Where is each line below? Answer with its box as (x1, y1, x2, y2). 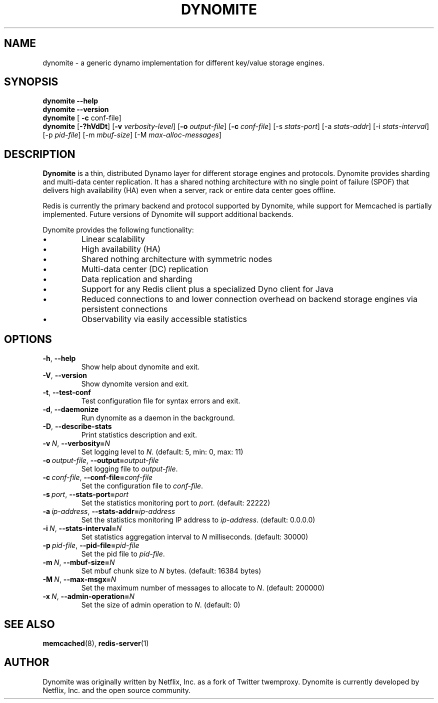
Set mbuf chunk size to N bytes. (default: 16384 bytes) (81, 566, 261, 575)
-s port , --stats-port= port (42, 490, 128, 499)
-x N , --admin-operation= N (42, 592, 135, 601)
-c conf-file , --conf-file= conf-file (42, 473, 153, 482)
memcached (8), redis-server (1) (42, 638, 149, 647)
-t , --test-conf (42, 388, 91, 397)
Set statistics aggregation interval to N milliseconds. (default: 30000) (81, 532, 308, 541)
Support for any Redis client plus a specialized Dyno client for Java (81, 284, 333, 294)
